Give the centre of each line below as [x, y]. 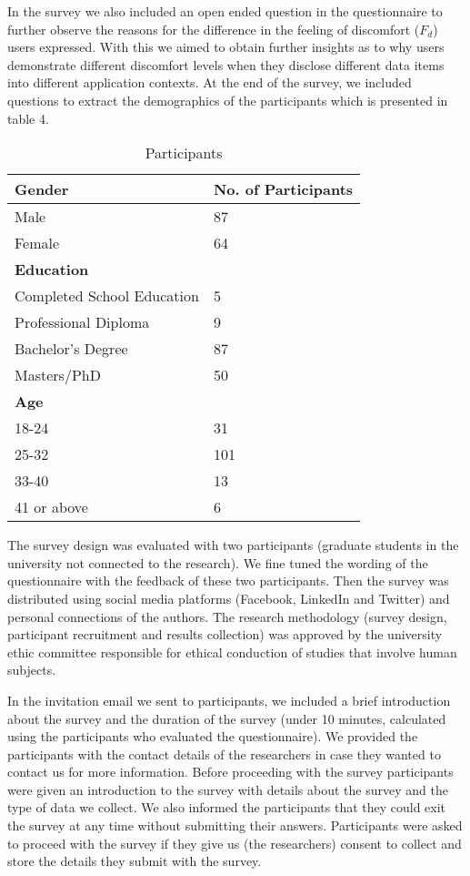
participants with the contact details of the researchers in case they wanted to [224, 754]
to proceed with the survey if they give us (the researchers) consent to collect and [235, 843]
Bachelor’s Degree [71, 349]
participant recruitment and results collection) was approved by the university [225, 634]
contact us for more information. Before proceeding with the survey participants [230, 772]
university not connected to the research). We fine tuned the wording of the [218, 562]
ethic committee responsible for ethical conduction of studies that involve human [232, 652]
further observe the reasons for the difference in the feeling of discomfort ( [214, 29]
